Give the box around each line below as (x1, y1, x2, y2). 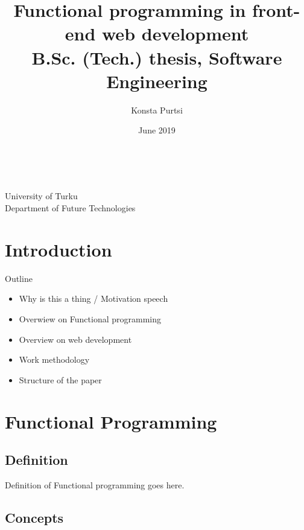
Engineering (106, 68, 207, 93)
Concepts (5, 508, 64, 526)
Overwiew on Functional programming (19, 312, 162, 325)
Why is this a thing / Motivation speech (19, 292, 168, 305)
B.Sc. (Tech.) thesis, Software (31, 45, 282, 69)
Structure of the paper (19, 373, 102, 386)
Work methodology (19, 353, 90, 366)
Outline (5, 272, 33, 284)
